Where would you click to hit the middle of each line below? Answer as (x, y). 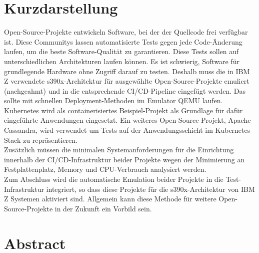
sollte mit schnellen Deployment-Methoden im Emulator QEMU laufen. (113, 100)
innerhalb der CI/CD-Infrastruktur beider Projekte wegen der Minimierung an (124, 159)
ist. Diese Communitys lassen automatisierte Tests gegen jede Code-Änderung (123, 41)
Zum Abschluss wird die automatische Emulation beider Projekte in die (114, 179)
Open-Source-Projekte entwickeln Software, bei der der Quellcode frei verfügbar (126, 32)
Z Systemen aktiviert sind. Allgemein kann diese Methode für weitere (110, 199)
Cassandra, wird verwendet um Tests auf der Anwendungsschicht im (108, 130)
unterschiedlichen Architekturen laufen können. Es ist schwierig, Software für (122, 61)
